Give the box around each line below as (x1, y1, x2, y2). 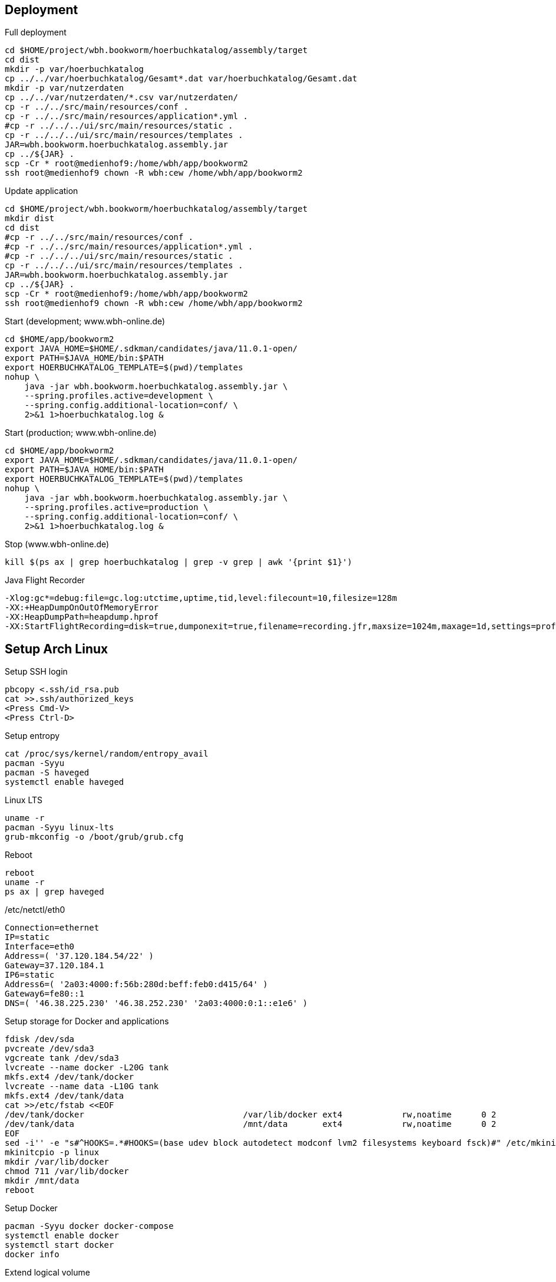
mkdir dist (5, 213, 55, 223)
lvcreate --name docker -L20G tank (5, 1063, 169, 1073)
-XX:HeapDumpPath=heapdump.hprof (5, 612, 159, 622)
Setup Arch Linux (5, 641, 108, 656)
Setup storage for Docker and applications (5, 1016, 169, 1027)
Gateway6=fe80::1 (5, 989, 84, 999)
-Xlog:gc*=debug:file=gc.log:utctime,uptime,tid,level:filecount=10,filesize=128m (5, 593, 397, 603)
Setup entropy (5, 731, 60, 741)
